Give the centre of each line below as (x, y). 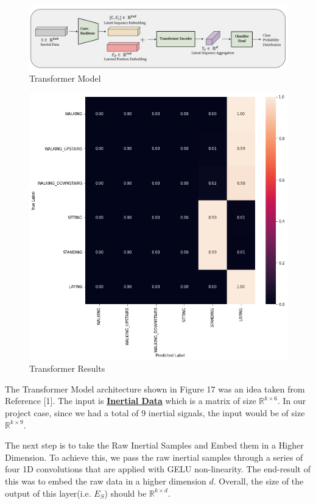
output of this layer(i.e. (48, 493)
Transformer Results (67, 368)
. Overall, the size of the (258, 481)
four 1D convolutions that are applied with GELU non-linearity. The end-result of (158, 469)
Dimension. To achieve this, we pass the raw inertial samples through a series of (154, 457)
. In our (292, 401)
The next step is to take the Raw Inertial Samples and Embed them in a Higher (154, 445)
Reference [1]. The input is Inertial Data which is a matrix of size (131, 401)
